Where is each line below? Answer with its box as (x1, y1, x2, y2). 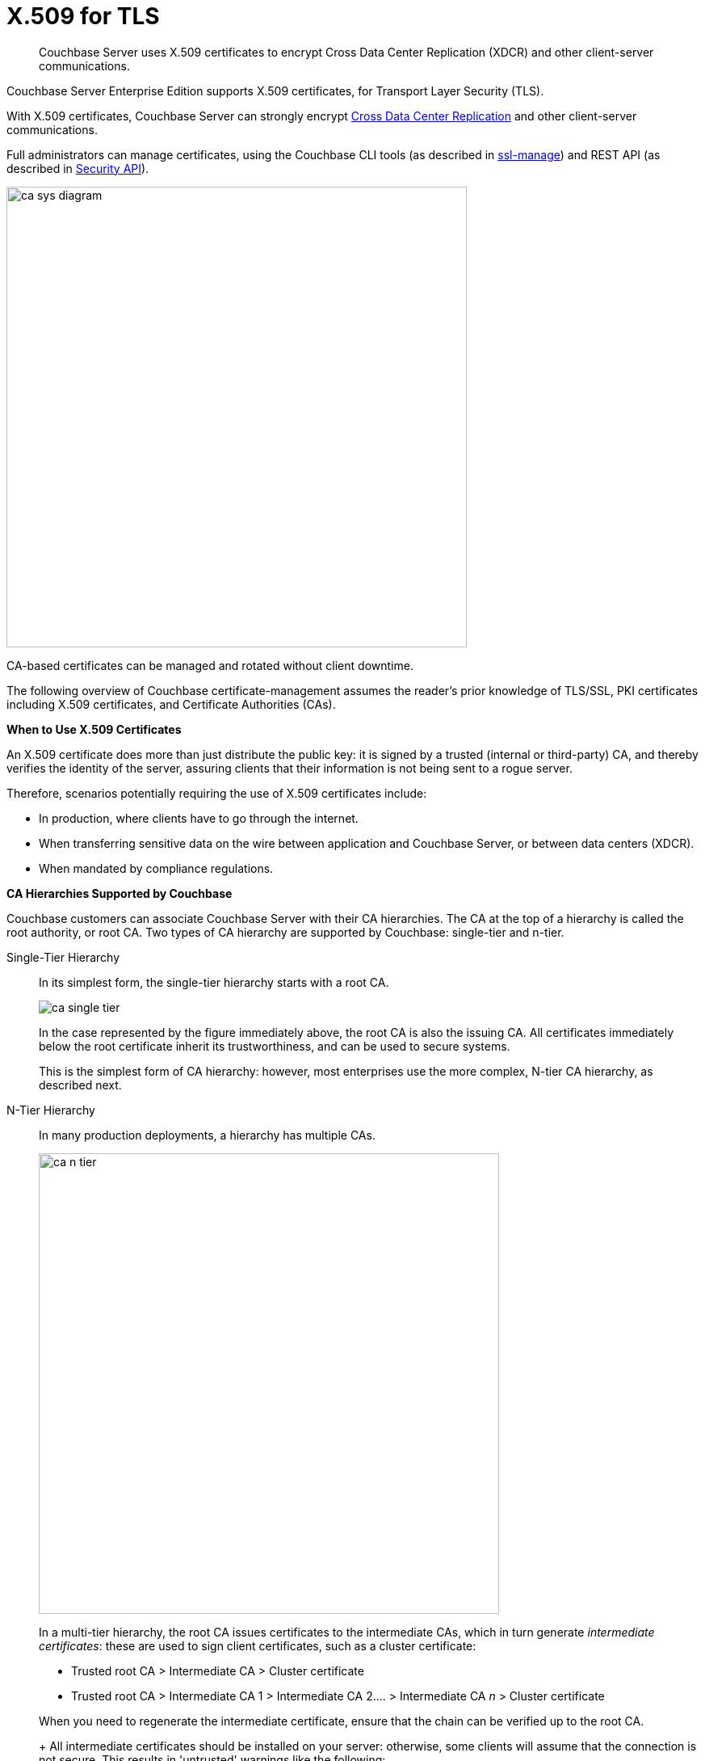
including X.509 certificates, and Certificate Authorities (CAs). (6, 697, 336, 711)
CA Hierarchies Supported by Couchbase (6, 886, 233, 900)
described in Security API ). (6, 161, 149, 175)
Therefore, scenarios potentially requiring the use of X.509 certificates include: (6, 786, 427, 800)
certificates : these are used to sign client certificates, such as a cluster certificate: (39, 1638, 476, 1653)
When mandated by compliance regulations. (39, 861, 274, 875)
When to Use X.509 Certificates (6, 722, 182, 736)
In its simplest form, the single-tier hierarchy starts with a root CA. (39, 975, 389, 989)
